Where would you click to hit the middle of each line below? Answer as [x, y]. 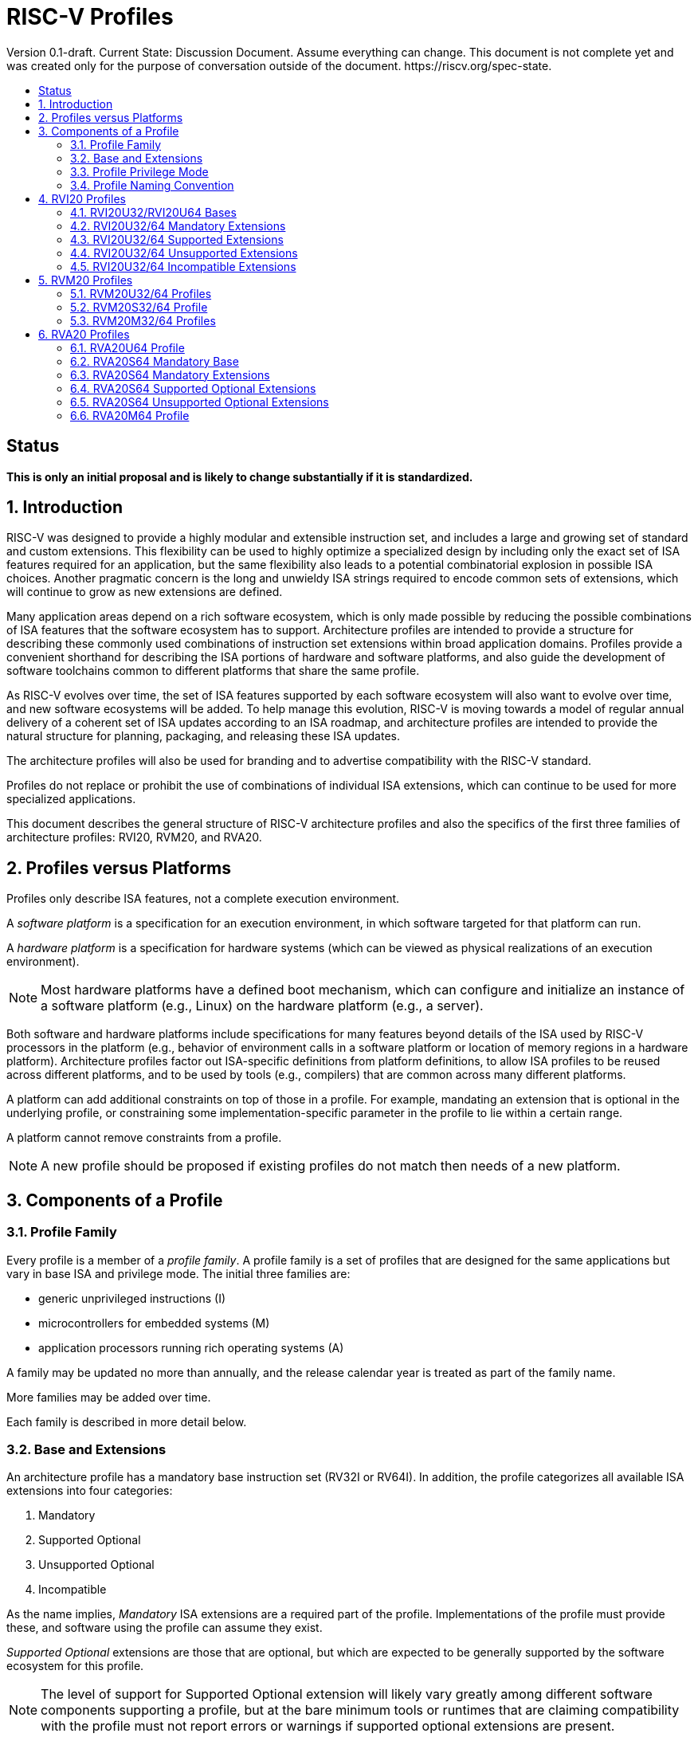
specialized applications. [71, 799]
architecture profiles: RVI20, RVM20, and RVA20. [134, 837]
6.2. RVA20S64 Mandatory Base [155, 361]
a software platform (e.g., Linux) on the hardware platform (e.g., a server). [262, 1006]
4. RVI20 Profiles [82, 198]
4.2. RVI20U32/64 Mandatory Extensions [178, 225]
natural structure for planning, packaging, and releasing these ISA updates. [203, 736]
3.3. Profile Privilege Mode [139, 171]
